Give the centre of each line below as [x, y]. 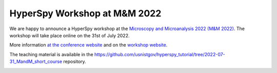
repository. [75, 62]
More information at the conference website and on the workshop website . [88, 45]
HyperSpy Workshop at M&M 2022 [85, 13]
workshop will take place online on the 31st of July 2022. [70, 35]
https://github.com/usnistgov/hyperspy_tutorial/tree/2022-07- [160, 54]
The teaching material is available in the [51, 54]
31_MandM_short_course [36, 62]
